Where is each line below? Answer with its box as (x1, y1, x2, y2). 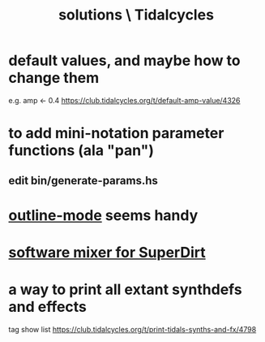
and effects (8, 298, 88, 316)
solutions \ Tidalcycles (58, 6, 215, 24)
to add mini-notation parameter (8, 124, 224, 143)
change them (8, 69, 100, 87)
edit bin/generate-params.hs (8, 173, 158, 188)
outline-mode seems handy (8, 206, 199, 224)
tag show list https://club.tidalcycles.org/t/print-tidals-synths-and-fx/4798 (8, 324, 257, 334)
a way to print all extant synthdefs (8, 280, 242, 299)
